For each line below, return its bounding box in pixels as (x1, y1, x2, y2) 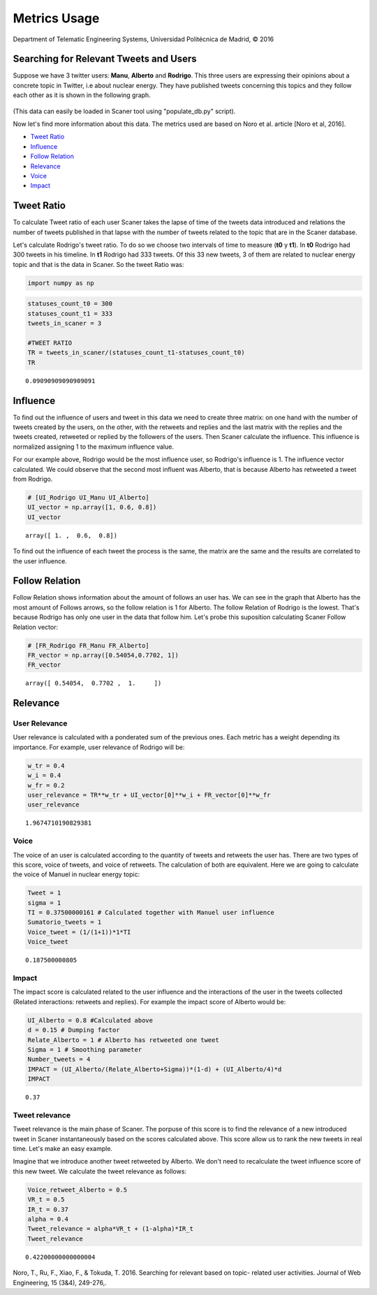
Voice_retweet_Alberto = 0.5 (27, 1185, 128, 1194)
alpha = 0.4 (27, 1215, 69, 1223)
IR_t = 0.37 (27, 1206, 69, 1213)
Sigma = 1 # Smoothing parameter (27, 1046, 142, 1053)
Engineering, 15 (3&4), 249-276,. (13, 1278, 108, 1287)
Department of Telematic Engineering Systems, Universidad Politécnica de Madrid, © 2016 (13, 35, 274, 43)
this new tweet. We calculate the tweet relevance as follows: (13, 1167, 187, 1175)
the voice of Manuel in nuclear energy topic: (13, 870, 140, 878)
